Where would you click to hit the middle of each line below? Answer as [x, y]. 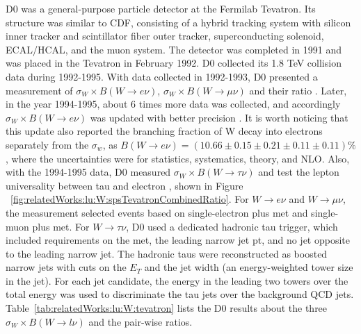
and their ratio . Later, [298, 90]
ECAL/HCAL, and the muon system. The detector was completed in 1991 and [174, 49]
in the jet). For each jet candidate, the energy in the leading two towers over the [177, 280]
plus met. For [61, 226]
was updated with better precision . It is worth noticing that [219, 117]
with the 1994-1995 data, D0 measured [88, 172]
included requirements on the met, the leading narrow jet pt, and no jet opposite [178, 240]
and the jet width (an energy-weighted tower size [249, 267]
